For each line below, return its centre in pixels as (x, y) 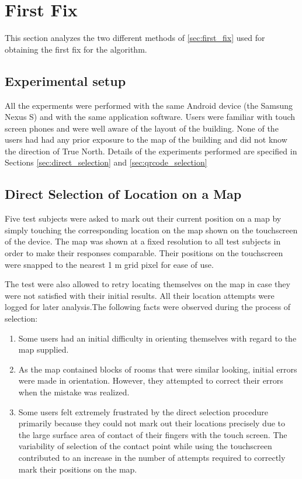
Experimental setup (65, 80)
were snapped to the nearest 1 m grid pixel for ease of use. (109, 264)
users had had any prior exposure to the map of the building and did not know (146, 139)
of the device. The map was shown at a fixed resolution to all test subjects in (143, 241)
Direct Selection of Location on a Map (123, 194)
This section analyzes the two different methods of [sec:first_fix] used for (135, 38)
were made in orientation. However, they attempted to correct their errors (151, 380)
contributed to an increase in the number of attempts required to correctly (152, 457)
